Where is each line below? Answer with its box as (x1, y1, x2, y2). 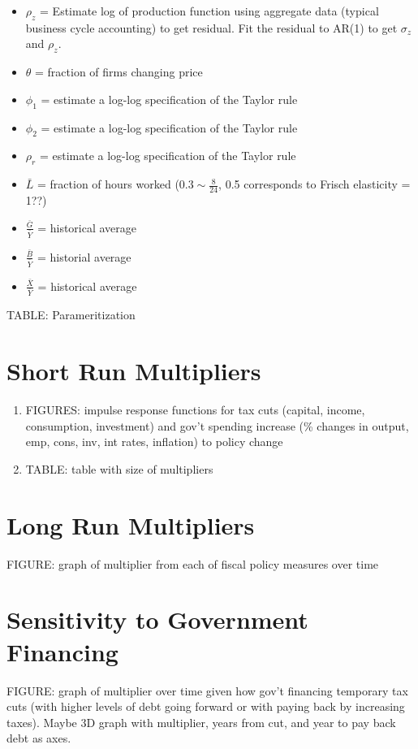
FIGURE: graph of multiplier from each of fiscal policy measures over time (6, 555, 379, 572)
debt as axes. (6, 730, 71, 747)
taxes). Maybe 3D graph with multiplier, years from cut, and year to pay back (6, 713, 396, 730)
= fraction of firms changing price (35, 63, 203, 80)
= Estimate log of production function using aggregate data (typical (40, 2, 379, 19)
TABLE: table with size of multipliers (25, 460, 213, 477)
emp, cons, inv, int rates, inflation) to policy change (25, 433, 283, 450)
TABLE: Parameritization (6, 306, 136, 323)
